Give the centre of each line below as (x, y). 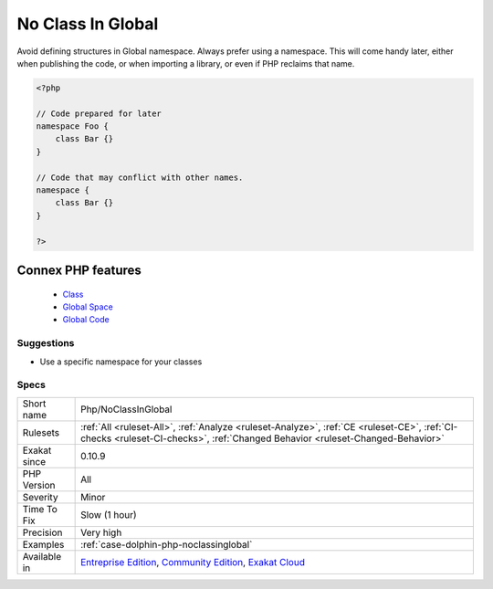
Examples (43, 544)
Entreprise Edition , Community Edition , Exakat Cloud (193, 562)
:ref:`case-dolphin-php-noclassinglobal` (167, 544)
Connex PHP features (79, 271)
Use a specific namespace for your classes (121, 362)
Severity (40, 497)
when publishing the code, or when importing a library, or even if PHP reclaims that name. (186, 63)
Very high (101, 532)
